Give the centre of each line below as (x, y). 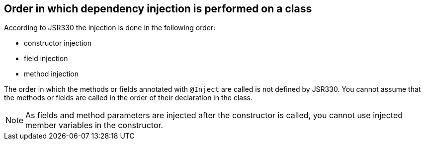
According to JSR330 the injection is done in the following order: (110, 28)
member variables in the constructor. (94, 125)
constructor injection (58, 43)
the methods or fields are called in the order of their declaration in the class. (128, 98)
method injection (51, 74)
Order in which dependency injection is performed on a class (158, 9)
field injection (46, 59)
